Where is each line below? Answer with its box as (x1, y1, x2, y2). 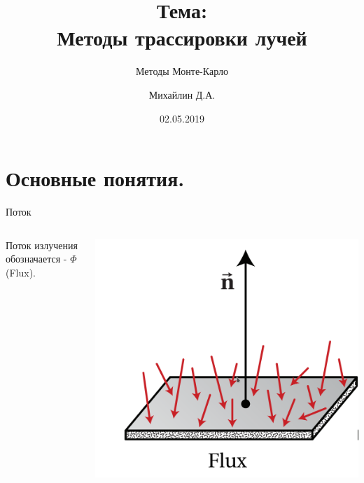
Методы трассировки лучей (57, 23, 307, 52)
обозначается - (6, 251, 67, 266)
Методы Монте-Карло (136, 64, 228, 78)
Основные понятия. (6, 164, 185, 192)
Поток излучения (6, 237, 78, 252)
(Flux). (6, 265, 36, 279)
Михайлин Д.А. (148, 87, 216, 101)
